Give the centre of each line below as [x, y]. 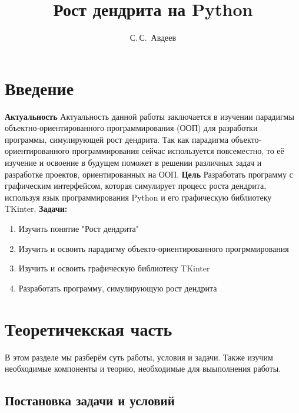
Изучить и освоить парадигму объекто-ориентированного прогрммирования [154, 248]
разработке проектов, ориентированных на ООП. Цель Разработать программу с [149, 174]
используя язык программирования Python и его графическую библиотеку [138, 197]
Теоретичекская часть [89, 328]
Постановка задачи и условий [90, 400]
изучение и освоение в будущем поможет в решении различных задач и [133, 163]
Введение [39, 88]
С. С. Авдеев [153, 37]
